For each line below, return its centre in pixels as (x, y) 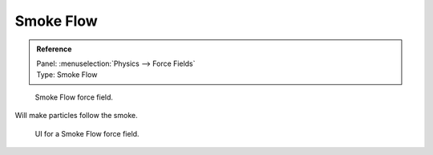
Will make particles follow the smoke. (76, 116)
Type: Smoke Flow (67, 75)
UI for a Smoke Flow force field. (87, 133)
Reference (54, 49)
